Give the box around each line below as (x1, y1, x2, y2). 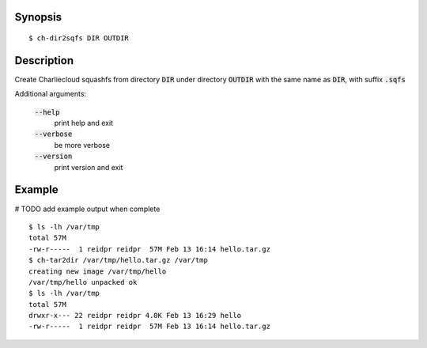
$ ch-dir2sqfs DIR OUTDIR (28, 34, 130, 43)
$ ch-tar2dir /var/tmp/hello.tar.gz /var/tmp (28, 255, 209, 265)
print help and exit (54, 119, 114, 128)
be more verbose (54, 140, 111, 149)
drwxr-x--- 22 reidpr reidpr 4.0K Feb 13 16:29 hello (28, 311, 241, 320)
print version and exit (54, 162, 123, 172)
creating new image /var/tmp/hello (28, 267, 167, 276)
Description (14, 54, 74, 67)
